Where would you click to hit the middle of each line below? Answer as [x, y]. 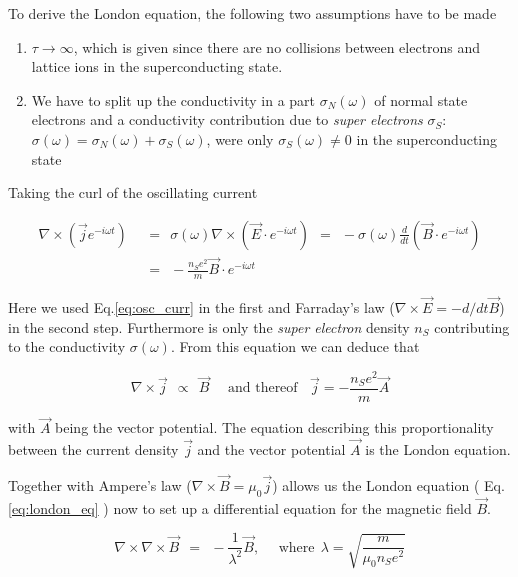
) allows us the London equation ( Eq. [388, 484]
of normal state [421, 99]
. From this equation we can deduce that [295, 346]
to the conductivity [67, 346]
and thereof [262, 388]
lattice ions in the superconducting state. [157, 66]
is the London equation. [438, 449]
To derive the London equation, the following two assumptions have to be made [252, 13]
